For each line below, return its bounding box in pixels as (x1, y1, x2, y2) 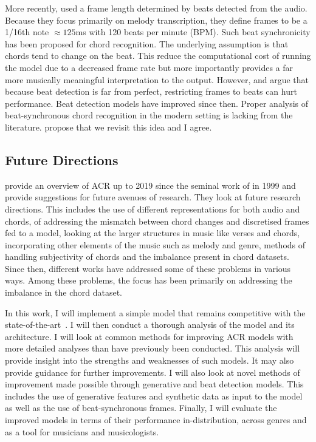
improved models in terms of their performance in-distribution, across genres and (5, 413, 307, 426)
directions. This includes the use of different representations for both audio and (5, 202, 300, 215)
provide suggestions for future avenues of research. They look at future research (5, 191, 301, 203)
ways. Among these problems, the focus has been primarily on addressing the (5, 274, 292, 287)
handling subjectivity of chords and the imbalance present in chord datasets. (5, 250, 289, 263)
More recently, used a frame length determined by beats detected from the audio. (5, 2, 307, 14)
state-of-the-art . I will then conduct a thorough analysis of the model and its (5, 318, 295, 331)
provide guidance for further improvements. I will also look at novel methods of (5, 365, 300, 378)
